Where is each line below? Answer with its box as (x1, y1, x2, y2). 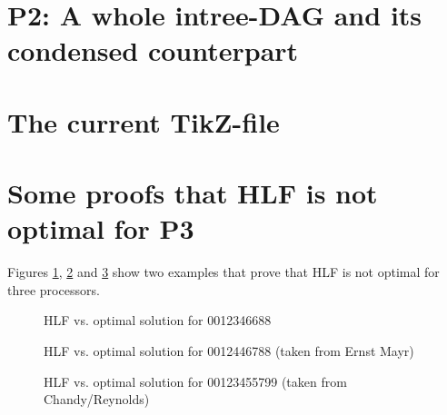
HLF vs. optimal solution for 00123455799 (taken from (44, 371, 347, 390)
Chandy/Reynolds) (44, 390, 150, 409)
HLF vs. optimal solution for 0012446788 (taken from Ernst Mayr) (44, 341, 414, 361)
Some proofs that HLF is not (7, 174, 378, 212)
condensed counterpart (7, 32, 299, 69)
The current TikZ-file (7, 103, 280, 140)
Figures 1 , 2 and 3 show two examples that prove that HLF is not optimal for (7, 262, 440, 282)
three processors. (7, 280, 100, 299)
